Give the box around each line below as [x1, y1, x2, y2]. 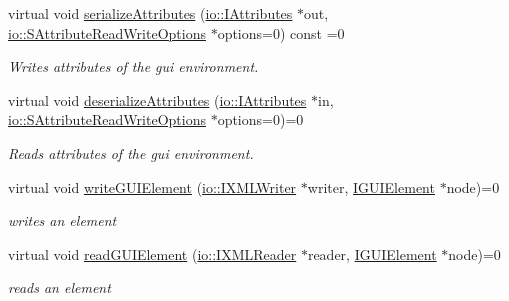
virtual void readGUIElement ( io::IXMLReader [8, 243, 297, 264]
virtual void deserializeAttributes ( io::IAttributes [8, 89, 307, 110]
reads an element [8, 277, 111, 298]
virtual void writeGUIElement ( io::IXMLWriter [8, 176, 297, 197]
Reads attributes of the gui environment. [8, 142, 254, 163]
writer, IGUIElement [307, 176, 435, 197]
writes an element [8, 210, 117, 231]
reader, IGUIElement [307, 243, 437, 264]
